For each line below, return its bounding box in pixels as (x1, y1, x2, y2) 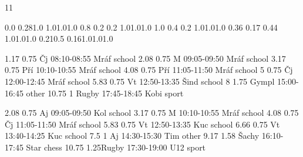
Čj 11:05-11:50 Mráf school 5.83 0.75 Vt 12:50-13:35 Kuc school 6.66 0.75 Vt (5, 118, 280, 130)
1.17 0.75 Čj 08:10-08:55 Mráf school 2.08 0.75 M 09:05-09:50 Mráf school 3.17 (5, 52, 286, 64)
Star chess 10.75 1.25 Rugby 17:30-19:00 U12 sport (26, 141, 206, 153)
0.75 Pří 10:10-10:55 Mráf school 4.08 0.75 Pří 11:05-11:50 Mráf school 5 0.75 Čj (5, 64, 293, 76)
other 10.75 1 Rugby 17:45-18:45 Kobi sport (26, 86, 184, 99)
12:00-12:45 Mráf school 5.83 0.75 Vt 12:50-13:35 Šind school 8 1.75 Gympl (5, 75, 275, 87)
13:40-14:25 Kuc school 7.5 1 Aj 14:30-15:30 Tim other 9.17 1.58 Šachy (5, 129, 260, 142)
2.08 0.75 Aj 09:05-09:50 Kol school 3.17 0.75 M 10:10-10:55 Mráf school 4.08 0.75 (5, 106, 299, 119)
